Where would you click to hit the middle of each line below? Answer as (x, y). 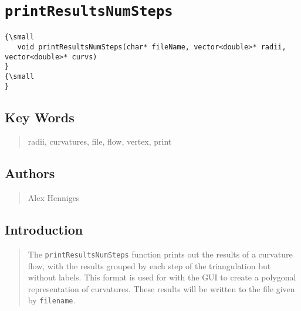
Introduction (44, 230)
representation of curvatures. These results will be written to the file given (161, 288)
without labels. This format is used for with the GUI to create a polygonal (162, 277)
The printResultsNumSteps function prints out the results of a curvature (160, 254)
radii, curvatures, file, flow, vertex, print (100, 141)
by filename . (52, 300)
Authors (30, 173)
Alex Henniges (54, 198)
